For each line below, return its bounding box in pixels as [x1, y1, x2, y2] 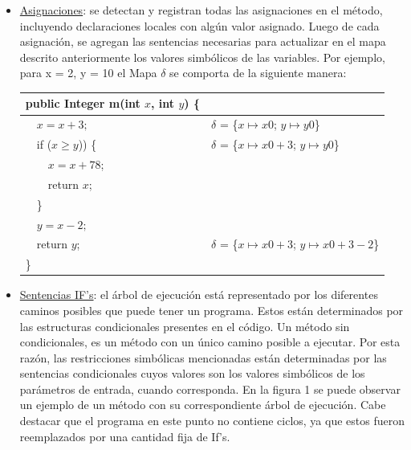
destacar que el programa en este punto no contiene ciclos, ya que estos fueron [19, 412, 405, 429]
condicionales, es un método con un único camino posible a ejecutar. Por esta [19, 333, 401, 350]
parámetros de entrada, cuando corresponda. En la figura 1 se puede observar [19, 380, 401, 397]
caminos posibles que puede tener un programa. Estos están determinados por [19, 301, 404, 318]
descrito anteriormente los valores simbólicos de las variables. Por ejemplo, [19, 48, 385, 65]
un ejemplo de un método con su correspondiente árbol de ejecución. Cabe [19, 396, 386, 413]
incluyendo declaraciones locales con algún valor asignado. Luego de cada [19, 17, 380, 34]
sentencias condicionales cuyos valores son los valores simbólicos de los [19, 365, 365, 382]
